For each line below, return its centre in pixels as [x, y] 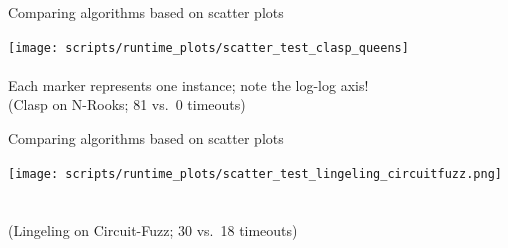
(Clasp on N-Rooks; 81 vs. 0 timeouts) [127, 104]
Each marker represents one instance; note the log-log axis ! [188, 84]
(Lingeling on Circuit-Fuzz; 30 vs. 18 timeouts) [153, 230]
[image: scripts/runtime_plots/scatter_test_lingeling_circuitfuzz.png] [255, 173]
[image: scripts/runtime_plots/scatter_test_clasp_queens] [208, 47]
